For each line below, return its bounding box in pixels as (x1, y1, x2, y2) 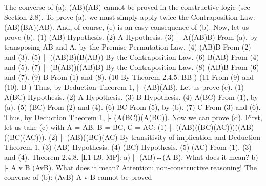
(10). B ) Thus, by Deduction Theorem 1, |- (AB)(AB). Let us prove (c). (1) (4, 81, 244, 92)
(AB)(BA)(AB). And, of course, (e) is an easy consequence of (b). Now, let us (4, 21, 249, 32)
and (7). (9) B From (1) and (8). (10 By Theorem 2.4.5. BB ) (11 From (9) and (4, 72, 254, 82)
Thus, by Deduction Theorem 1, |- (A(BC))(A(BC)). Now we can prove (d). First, (4, 111, 262, 122)
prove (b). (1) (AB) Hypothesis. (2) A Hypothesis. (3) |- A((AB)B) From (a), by (4, 31, 258, 42)
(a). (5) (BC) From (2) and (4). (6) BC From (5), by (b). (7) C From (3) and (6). (4, 101, 261, 112)
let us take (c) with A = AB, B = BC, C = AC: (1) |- (4, 122, 174, 132)
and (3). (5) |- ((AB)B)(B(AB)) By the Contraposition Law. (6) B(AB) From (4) (4, 51, 259, 62)
